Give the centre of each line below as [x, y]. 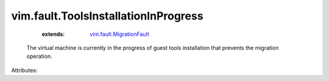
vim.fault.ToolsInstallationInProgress [107, 16]
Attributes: [24, 70]
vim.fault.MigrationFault [119, 34]
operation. [39, 56]
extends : [53, 34]
